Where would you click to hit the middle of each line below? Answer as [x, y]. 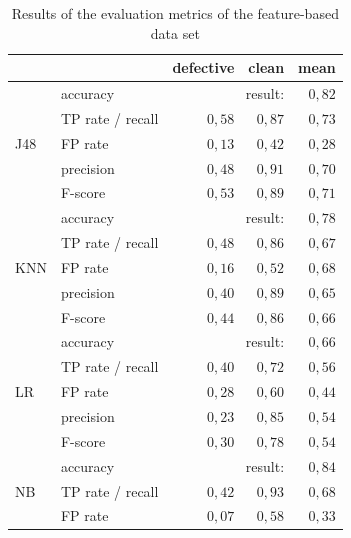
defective [203, 67]
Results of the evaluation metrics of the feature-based [175, 13]
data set [175, 32]
